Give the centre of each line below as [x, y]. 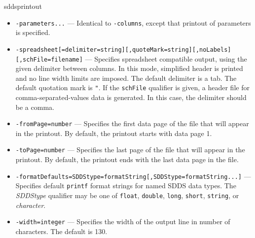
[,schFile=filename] [49, 59]
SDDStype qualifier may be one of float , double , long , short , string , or [127, 195]
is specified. [33, 32]
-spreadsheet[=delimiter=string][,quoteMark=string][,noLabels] [123, 50]
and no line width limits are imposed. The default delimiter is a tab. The [126, 78]
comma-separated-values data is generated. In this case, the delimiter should [131, 97]
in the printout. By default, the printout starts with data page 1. [114, 133]
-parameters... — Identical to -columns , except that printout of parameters [133, 22]
